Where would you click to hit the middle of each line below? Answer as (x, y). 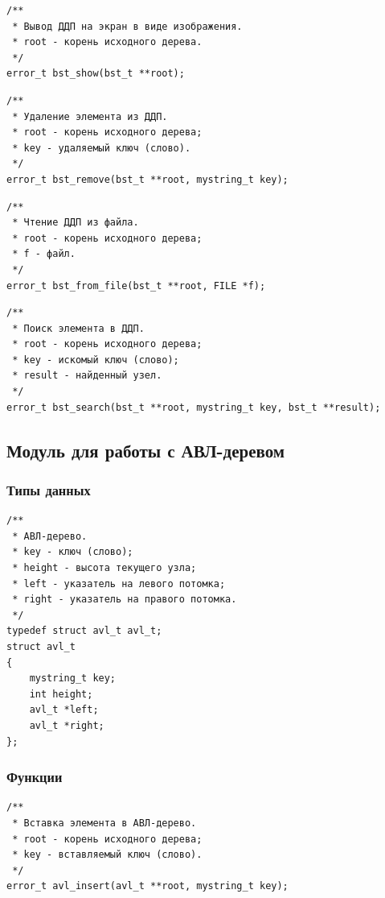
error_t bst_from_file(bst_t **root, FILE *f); (136, 286)
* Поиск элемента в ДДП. (78, 328)
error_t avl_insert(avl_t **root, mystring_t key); (147, 886)
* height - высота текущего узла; (104, 568)
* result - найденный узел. (87, 376)
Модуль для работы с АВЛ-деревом (146, 450)
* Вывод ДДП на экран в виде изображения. (127, 26)
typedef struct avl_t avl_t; (84, 631)
